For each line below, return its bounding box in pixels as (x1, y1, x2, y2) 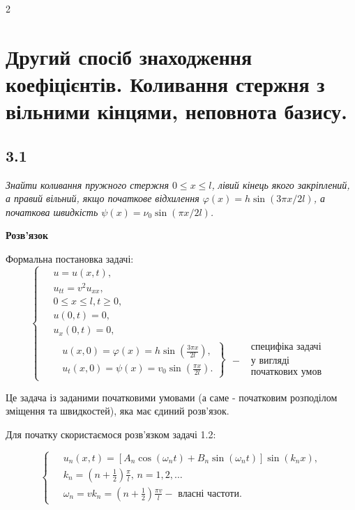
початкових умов (250, 366, 322, 377)
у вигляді (250, 355, 289, 366)
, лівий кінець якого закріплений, (211, 177, 350, 192)
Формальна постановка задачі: (6, 251, 134, 265)
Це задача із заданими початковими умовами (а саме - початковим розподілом (6, 389, 338, 404)
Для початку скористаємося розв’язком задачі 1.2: (6, 427, 216, 442)
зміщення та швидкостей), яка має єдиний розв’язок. (6, 403, 229, 418)
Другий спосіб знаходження (6, 42, 252, 70)
